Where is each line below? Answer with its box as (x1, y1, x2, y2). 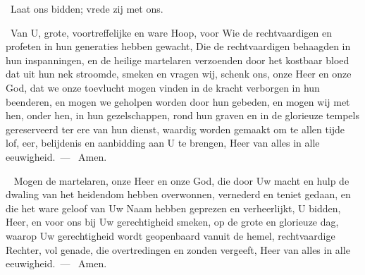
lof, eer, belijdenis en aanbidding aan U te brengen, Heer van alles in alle (6, 135, 320, 150)
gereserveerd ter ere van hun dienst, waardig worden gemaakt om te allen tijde (6, 121, 345, 136)
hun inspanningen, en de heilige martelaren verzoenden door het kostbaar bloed (6, 52, 349, 67)
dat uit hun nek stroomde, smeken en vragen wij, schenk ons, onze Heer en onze (6, 66, 352, 81)
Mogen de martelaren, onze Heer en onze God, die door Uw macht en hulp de (13, 173, 349, 188)
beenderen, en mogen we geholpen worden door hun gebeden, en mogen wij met (6, 94, 350, 109)
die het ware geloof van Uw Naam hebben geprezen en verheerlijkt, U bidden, (6, 200, 341, 215)
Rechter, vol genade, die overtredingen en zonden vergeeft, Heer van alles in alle (6, 242, 350, 257)
